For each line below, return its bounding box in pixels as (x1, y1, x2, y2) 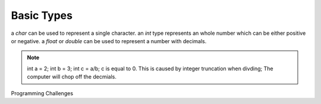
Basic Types (11, 9, 73, 22)
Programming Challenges (11, 89, 74, 97)
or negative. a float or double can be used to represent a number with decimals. (11, 37, 207, 44)
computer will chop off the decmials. (27, 73, 117, 80)
